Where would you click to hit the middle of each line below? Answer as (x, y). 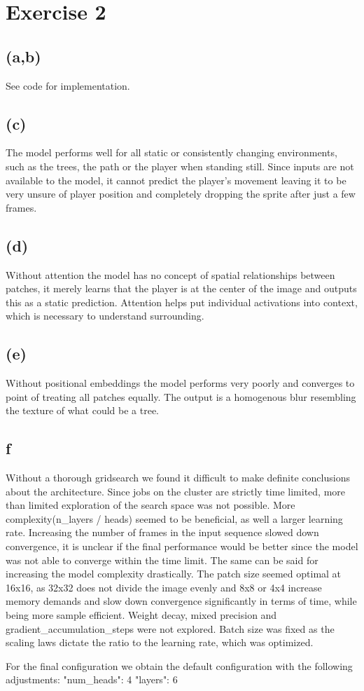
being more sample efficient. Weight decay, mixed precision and (141, 615)
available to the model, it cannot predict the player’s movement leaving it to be (176, 180)
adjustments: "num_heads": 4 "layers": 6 (92, 679)
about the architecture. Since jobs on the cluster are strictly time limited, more (176, 491)
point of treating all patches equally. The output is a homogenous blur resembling (181, 396)
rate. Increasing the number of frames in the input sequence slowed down (162, 532)
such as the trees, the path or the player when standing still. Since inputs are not (180, 166)
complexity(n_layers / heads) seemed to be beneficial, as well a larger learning (174, 518)
